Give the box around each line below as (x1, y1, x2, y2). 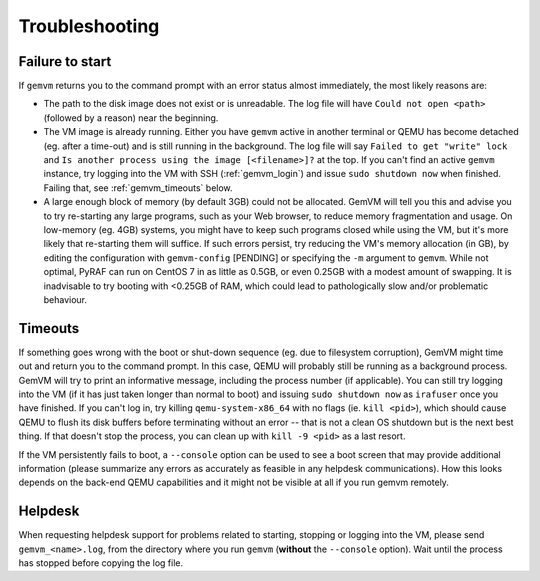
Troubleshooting (18, 15, 160, 37)
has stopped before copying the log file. (18, 557, 184, 569)
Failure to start (18, 53, 112, 70)
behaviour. (43, 293, 88, 305)
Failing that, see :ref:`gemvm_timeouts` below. (43, 181, 234, 194)
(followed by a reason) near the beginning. (43, 111, 219, 124)
